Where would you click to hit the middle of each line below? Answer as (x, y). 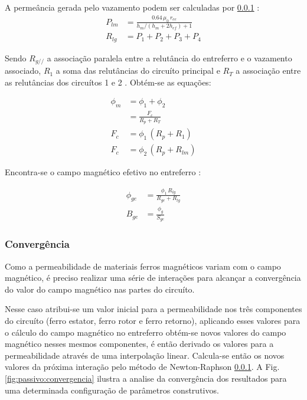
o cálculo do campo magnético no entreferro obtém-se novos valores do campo (146, 332)
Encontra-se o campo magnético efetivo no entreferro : (103, 172)
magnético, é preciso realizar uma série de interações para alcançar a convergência (153, 278)
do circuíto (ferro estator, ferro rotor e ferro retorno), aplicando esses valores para (153, 320)
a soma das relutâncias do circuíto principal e (138, 71)
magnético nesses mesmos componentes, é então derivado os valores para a (139, 344)
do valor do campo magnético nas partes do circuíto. (100, 289)
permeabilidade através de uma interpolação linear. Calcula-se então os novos (145, 355)
